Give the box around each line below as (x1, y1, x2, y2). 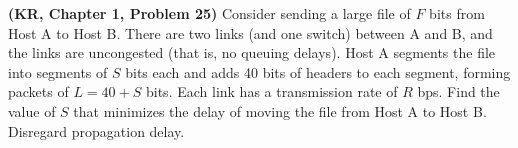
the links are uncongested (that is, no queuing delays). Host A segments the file (8, 42, 496, 63)
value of (8, 100, 56, 121)
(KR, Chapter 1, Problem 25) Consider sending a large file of (8, 3, 411, 23)
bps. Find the (417, 81, 500, 102)
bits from (429, 3, 485, 23)
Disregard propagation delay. (8, 120, 185, 141)
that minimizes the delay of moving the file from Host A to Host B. (73, 100, 487, 121)
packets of (8, 81, 69, 102)
